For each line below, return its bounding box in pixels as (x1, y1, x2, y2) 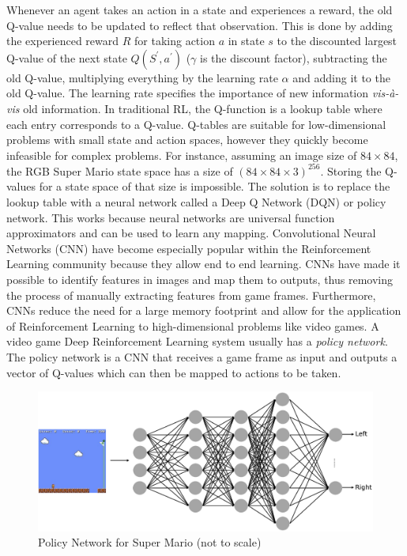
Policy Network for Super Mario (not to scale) (38, 534, 262, 550)
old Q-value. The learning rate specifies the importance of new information (6, 85, 369, 101)
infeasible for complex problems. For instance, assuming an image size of (6, 146, 357, 163)
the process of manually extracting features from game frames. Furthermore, (6, 286, 376, 303)
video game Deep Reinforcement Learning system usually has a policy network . (6, 333, 388, 350)
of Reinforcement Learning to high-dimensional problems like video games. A (6, 317, 379, 334)
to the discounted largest (277, 32, 398, 49)
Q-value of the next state (6, 49, 127, 66)
